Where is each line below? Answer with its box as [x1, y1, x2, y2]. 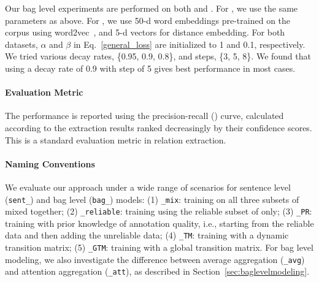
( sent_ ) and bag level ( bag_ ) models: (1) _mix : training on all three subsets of [5, 192, 299, 205]
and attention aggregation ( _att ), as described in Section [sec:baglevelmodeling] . [5, 265, 310, 278]
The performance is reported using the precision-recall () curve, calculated [5, 109, 284, 122]
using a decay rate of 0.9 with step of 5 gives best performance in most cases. [5, 61, 296, 74]
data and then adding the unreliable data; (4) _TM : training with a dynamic [5, 229, 289, 242]
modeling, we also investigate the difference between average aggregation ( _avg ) [5, 253, 305, 265]
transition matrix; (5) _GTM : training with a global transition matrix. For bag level [5, 241, 313, 254]
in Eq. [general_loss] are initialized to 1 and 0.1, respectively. [73, 37, 306, 50]
